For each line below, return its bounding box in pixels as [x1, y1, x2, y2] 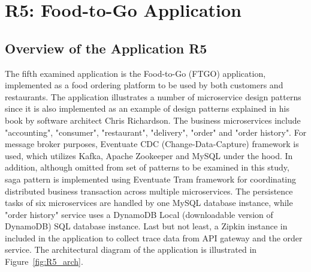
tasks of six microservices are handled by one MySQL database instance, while [5, 196, 293, 209]
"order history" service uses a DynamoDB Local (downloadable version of [5, 208, 273, 220]
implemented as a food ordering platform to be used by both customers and [5, 79, 283, 91]
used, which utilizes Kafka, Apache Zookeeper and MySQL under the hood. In [5, 149, 293, 162]
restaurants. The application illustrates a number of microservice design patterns [5, 90, 301, 103]
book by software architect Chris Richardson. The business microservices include [5, 113, 301, 126]
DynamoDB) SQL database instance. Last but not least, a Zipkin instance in [5, 220, 288, 232]
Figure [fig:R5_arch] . [5, 255, 83, 268]
